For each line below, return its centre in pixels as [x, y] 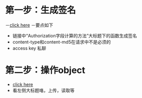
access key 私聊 [29, 48]
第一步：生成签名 [41, 10]
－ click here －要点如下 [29, 25]
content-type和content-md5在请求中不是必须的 [61, 42]
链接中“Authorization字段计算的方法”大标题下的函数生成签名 [75, 35]
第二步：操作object [45, 70]
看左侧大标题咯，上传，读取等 [43, 90]
